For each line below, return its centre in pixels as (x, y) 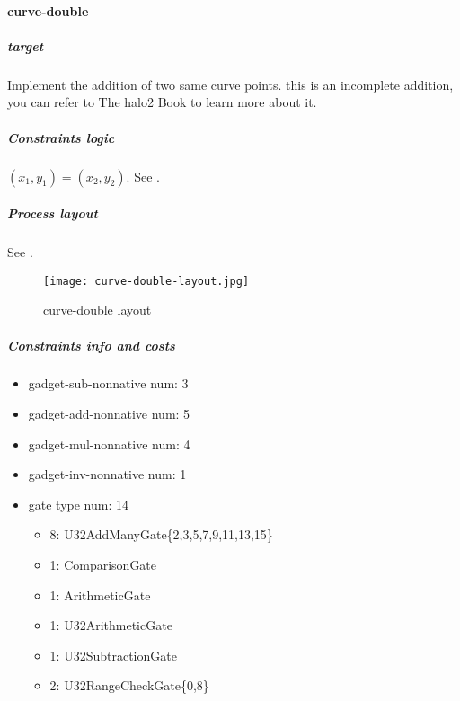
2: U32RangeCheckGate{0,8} (129, 685)
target (26, 45)
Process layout (53, 213)
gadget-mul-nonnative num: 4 (109, 444)
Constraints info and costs (91, 345)
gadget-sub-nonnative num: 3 (108, 383)
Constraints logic (61, 137)
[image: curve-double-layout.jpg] (146, 281)
